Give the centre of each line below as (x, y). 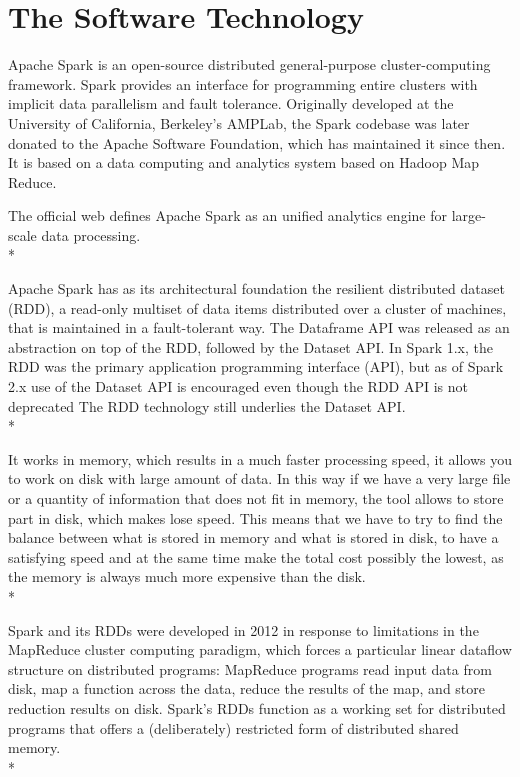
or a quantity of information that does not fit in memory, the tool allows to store (256, 498)
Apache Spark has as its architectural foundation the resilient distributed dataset (256, 288)
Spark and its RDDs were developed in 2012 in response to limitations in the (243, 629)
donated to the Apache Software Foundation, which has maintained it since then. (257, 142)
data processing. (91, 234)
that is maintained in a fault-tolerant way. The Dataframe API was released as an (259, 327)
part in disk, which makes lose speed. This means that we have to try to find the (255, 517)
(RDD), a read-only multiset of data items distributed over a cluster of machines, (257, 307)
